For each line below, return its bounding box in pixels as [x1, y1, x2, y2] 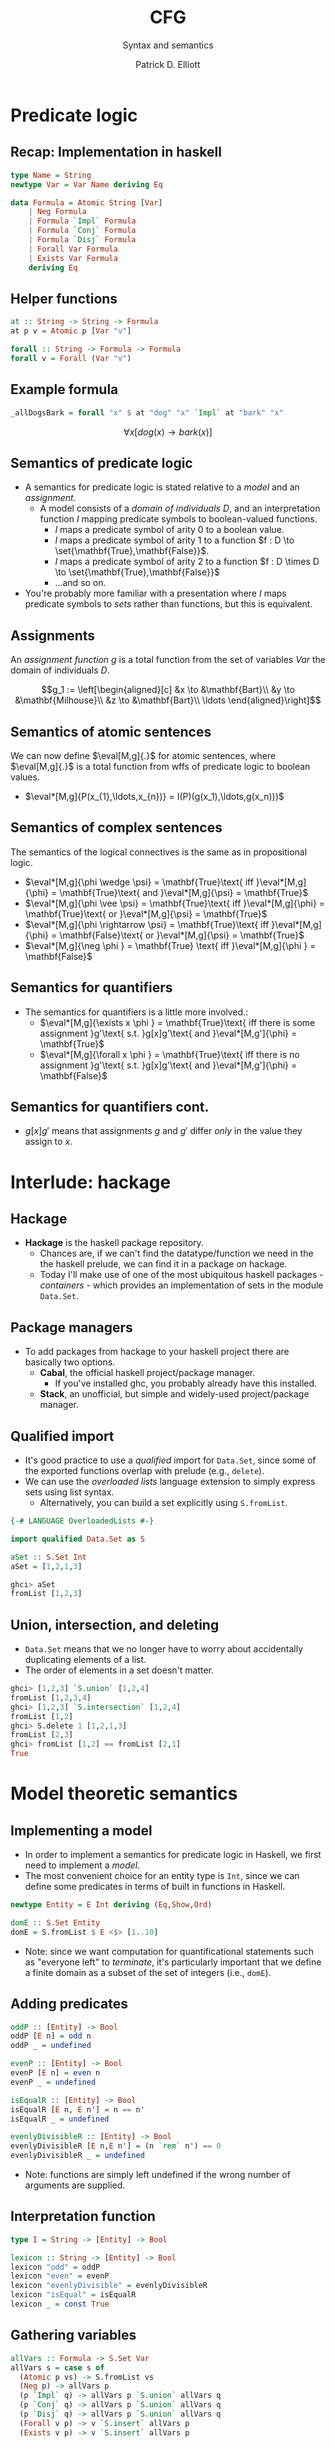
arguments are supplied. [24, 2179, 126, 2191]
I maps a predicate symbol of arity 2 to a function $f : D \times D [54, 556, 320, 568]
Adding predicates [10, 1996, 128, 2013]
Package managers [10, 1319, 133, 1336]
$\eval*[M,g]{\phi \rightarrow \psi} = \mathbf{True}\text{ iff [24, 918, 270, 930]
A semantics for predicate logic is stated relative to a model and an [24, 481, 300, 493]
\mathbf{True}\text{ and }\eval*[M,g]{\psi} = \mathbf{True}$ [59, 886, 309, 898]
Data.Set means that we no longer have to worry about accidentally [24, 1643, 304, 1655]
